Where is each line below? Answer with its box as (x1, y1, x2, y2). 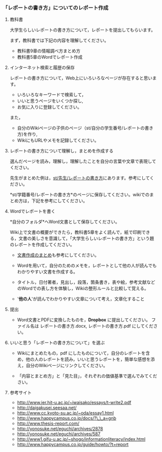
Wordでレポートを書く (9, 208, 56, 214)
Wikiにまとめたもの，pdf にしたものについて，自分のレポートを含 (17, 350, 150, 356)
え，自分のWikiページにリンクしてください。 (17, 363, 108, 369)
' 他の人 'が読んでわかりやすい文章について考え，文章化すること (17, 296, 145, 302)
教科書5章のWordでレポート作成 (17, 54, 83, 60)
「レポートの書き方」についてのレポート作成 (2, 4, 109, 11)
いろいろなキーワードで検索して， (17, 92, 86, 98)
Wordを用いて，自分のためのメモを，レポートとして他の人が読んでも (17, 263, 157, 268)
